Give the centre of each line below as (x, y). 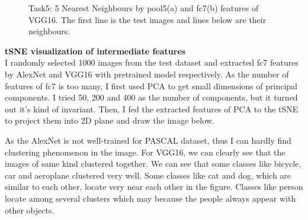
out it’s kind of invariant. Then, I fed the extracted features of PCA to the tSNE (152, 109)
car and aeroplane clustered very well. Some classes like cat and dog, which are (148, 175)
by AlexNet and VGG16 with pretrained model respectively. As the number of (147, 74)
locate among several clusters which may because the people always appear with (150, 198)
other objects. (30, 210)
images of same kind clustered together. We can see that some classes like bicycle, (153, 164)
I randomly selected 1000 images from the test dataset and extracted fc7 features (152, 62)
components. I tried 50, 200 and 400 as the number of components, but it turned (151, 97)
